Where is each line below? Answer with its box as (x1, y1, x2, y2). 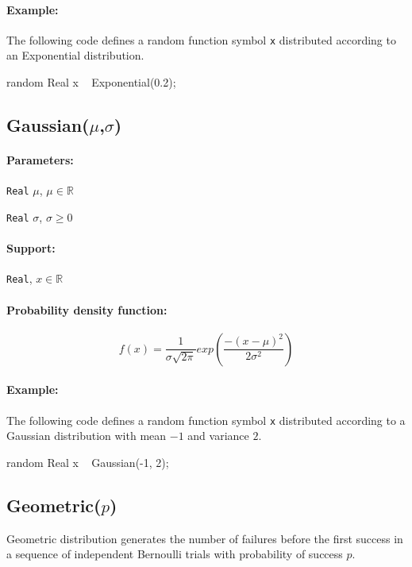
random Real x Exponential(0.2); (6, 74, 176, 91)
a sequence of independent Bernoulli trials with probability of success (6, 546, 343, 562)
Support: (6, 240, 56, 256)
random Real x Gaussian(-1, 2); (6, 453, 169, 470)
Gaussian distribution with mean (6, 427, 167, 444)
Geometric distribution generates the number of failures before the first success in (6, 530, 403, 546)
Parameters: (6, 152, 74, 168)
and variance (187, 427, 249, 444)
